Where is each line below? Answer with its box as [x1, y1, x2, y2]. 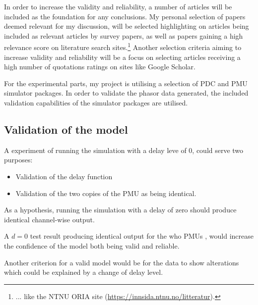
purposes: [4, 154, 33, 165]
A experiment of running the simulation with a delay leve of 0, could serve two [4, 145, 244, 155]
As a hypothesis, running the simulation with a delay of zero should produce [4, 204, 237, 215]
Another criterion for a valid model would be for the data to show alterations [4, 257, 239, 267]
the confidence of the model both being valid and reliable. [4, 240, 180, 251]
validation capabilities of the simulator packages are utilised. [4, 98, 188, 107]
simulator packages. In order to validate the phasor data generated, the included [4, 88, 249, 98]
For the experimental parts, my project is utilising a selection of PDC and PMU [4, 78, 248, 88]
